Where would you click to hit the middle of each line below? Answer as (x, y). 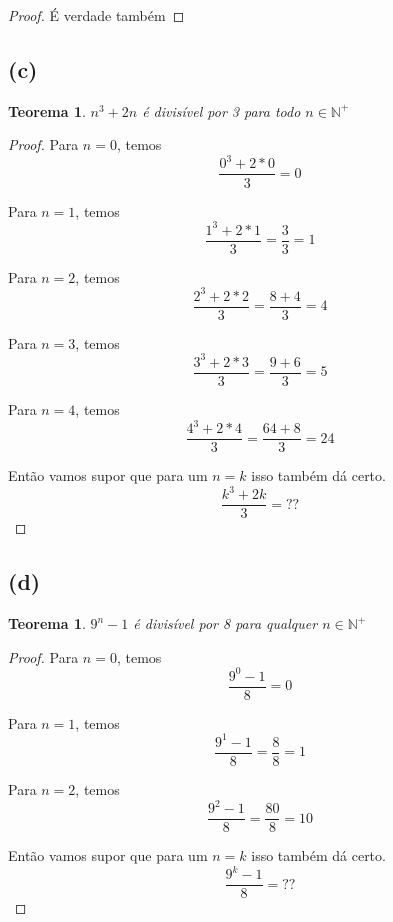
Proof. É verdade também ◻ (96, 15)
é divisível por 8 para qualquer (225, 623)
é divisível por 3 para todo (221, 110)
